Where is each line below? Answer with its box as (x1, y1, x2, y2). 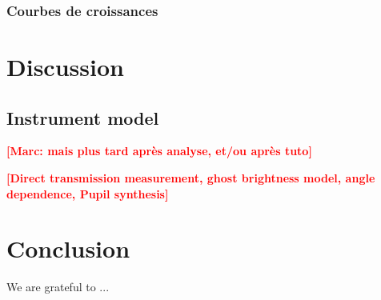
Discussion (6, 50, 124, 83)
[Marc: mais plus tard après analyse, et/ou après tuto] (6, 142, 312, 159)
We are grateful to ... (6, 278, 110, 295)
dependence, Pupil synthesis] (6, 185, 169, 202)
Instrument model (6, 105, 159, 130)
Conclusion (6, 232, 130, 265)
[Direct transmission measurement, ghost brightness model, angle (6, 170, 375, 186)
